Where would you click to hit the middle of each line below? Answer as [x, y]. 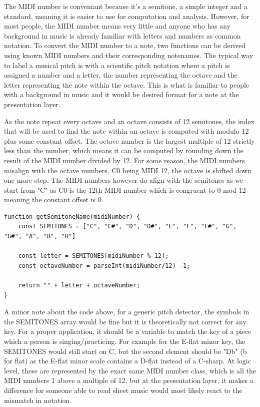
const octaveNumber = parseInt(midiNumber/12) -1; [104, 266]
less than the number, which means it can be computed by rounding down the [124, 150]
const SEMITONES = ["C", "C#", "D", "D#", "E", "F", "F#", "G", [127, 227]
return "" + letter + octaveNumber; [79, 286]
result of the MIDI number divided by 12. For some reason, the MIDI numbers [124, 160]
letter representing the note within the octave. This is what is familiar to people [127, 84]
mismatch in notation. [38, 400]
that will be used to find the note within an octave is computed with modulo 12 [126, 131]
